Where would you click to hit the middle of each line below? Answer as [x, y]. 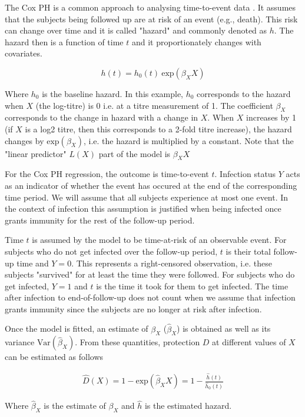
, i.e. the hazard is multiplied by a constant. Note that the [188, 140]
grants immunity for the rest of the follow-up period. [100, 220]
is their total [248, 251]
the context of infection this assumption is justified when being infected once [143, 208]
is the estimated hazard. [188, 406]
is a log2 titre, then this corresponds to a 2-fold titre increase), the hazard [158, 129]
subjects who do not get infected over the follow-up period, [111, 251]
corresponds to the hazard [244, 93]
